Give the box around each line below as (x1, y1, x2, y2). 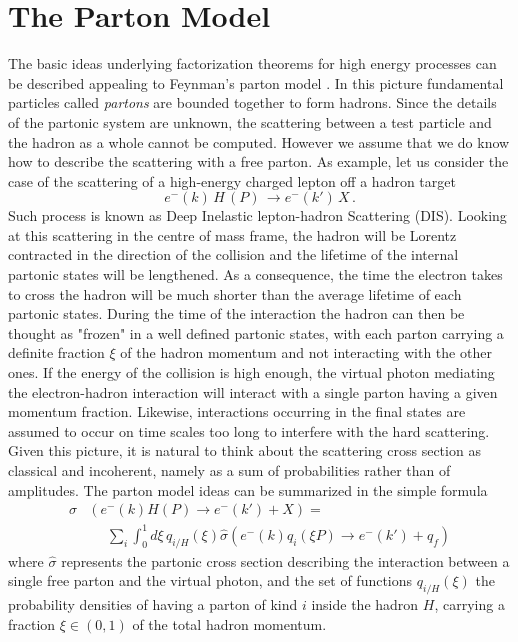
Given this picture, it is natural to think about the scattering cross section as (8, 440, 481, 461)
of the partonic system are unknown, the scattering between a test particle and (8, 111, 492, 132)
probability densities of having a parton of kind (8, 593, 298, 614)
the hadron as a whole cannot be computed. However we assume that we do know (8, 131, 510, 152)
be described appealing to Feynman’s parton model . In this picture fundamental (8, 72, 504, 93)
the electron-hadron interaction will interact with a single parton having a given (8, 381, 498, 402)
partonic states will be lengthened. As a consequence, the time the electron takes (8, 264, 503, 285)
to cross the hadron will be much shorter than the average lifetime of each (8, 283, 462, 304)
